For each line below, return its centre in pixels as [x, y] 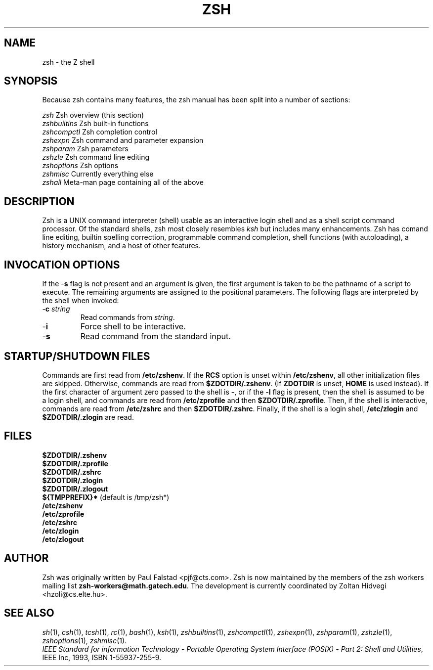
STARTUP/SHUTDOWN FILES [77, 356]
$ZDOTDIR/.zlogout [75, 489]
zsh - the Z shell [68, 62]
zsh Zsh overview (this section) [93, 115]
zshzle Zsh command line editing [96, 157]
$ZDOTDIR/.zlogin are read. [88, 417]
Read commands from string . [128, 317]
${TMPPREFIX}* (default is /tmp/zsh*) [106, 497]
